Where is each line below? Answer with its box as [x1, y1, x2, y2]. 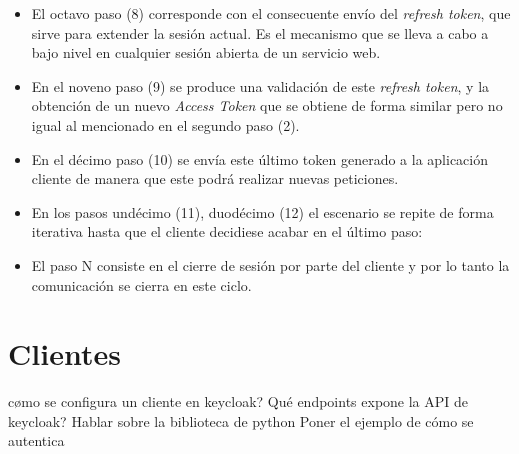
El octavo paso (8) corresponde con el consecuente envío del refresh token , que [31, 3, 511, 23]
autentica [8, 430, 65, 451]
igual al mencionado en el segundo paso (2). [31, 114, 300, 135]
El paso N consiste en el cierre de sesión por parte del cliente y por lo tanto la [31, 254, 510, 275]
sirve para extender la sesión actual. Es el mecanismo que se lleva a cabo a [31, 22, 489, 43]
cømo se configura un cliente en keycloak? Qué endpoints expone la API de [8, 391, 469, 412]
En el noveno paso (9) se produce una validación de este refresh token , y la [31, 75, 490, 96]
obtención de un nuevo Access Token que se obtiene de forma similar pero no [31, 95, 503, 116]
